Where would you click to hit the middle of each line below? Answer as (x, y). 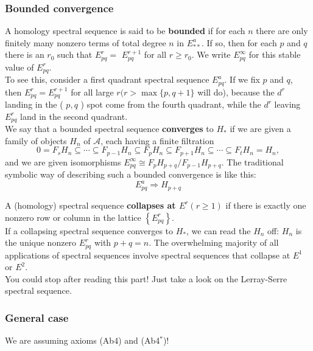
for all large (92, 92)
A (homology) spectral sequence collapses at (90, 205)
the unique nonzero (41, 242)
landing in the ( (34, 104)
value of (19, 67)
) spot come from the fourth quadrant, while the (171, 104)
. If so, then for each (239, 42)
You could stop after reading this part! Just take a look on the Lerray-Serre (146, 278)
